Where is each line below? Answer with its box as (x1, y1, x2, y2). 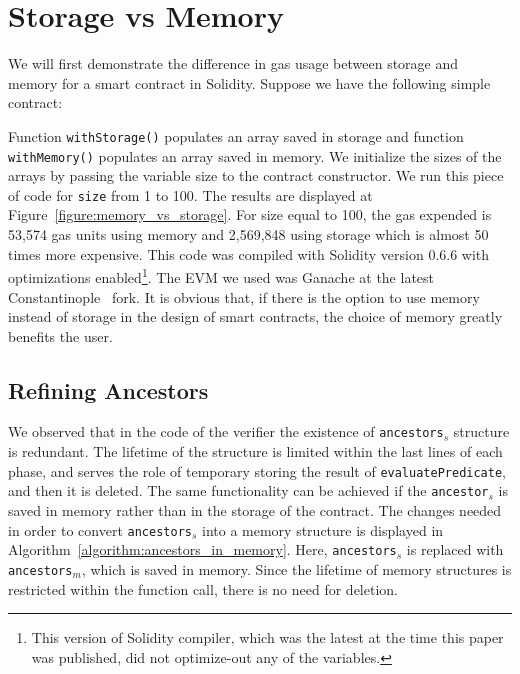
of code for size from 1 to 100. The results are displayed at (8, 184, 373, 205)
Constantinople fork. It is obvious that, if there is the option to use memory (8, 286, 480, 307)
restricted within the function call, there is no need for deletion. (8, 578, 398, 599)
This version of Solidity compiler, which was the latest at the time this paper (31, 627, 504, 648)
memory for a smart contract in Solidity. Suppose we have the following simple (8, 72, 491, 93)
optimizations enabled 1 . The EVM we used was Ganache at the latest (8, 264, 435, 287)
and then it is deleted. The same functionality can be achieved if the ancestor (8, 480, 489, 501)
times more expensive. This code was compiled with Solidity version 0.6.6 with (8, 243, 490, 264)
